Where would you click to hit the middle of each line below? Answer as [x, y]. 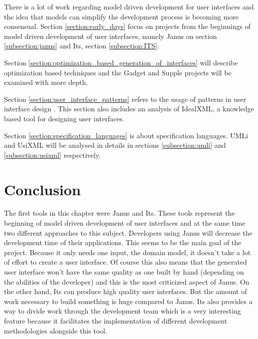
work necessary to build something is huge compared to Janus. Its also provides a [128, 301]
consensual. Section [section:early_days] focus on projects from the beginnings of [127, 26]
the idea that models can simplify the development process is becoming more [121, 16]
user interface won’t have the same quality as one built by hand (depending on [124, 272]
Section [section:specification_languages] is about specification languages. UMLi [126, 135]
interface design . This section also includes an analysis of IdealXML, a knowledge [129, 109]
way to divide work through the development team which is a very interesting [123, 311]
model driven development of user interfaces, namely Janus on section [111, 36]
